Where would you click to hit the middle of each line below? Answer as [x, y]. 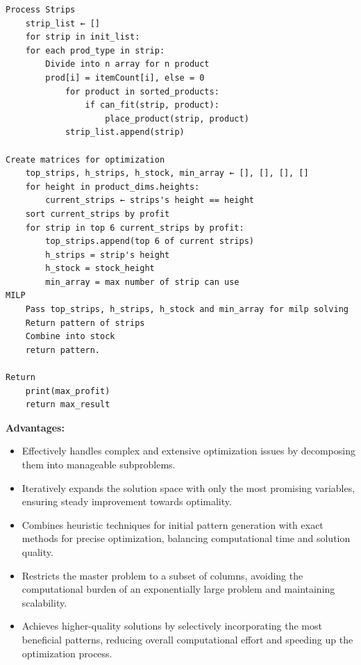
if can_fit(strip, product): [152, 105]
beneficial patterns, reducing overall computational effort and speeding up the [187, 639]
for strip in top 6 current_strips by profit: [135, 228]
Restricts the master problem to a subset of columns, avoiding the [162, 575]
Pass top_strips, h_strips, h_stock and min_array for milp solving [187, 310]
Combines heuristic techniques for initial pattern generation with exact [173, 524]
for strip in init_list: [83, 37]
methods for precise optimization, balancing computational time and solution [186, 538]
